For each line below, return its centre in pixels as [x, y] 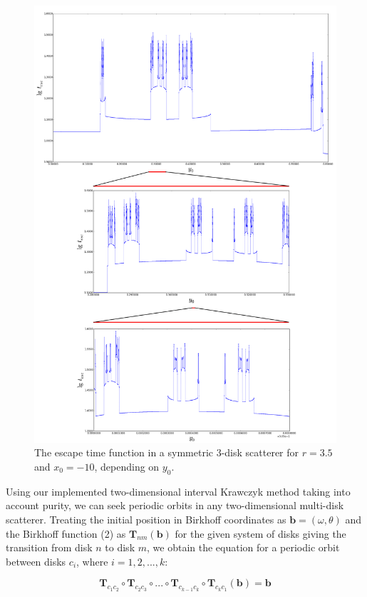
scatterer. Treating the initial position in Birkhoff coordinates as [146, 519]
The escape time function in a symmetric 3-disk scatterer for [167, 452]
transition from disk [49, 547]
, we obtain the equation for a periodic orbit [243, 547]
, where [92, 561]
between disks [36, 561]
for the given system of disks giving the [260, 533]
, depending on [127, 466]
